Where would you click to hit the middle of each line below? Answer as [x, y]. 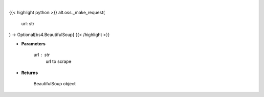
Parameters [33, 43]
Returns [30, 73]
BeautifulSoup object [55, 84]
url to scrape [59, 61]
